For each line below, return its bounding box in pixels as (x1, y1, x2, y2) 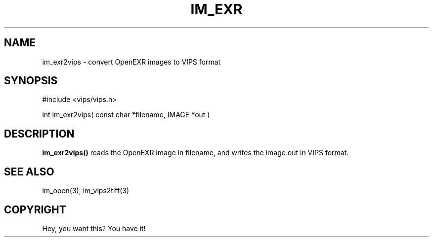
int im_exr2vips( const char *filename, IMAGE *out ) (42, 110, 210, 119)
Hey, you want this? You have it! (42, 224, 146, 233)
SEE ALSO (4, 165, 54, 178)
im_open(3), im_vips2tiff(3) (42, 186, 129, 195)
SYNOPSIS (4, 74, 58, 87)
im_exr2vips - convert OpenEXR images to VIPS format (42, 57, 221, 66)
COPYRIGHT (4, 203, 66, 216)
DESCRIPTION (4, 127, 75, 140)
